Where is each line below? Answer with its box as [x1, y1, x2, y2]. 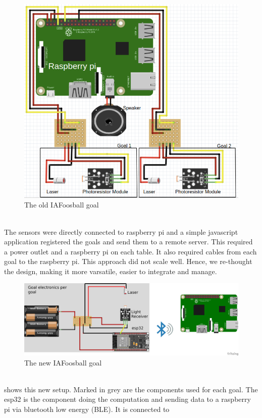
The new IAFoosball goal [24, 357, 102, 368]
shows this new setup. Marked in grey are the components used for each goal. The [4, 384, 258, 394]
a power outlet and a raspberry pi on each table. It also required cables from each [4, 246, 257, 256]
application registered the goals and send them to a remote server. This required [4, 236, 253, 247]
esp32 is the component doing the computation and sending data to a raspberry [4, 394, 251, 404]
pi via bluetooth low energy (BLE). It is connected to [4, 403, 170, 414]
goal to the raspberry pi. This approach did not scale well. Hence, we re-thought [4, 256, 252, 267]
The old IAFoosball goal [24, 199, 99, 210]
